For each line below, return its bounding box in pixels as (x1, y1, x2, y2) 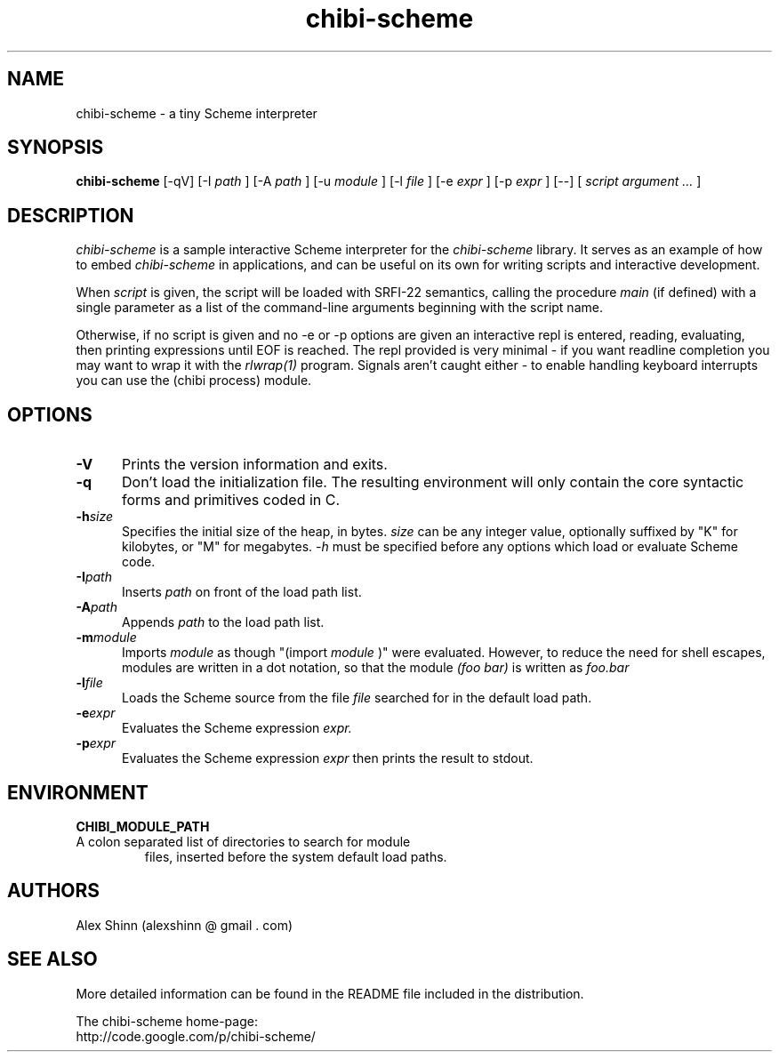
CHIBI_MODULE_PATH (76, 818, 210, 834)
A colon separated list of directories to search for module (76, 833, 411, 849)
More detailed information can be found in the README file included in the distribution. (76, 985, 584, 1001)
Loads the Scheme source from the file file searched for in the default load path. (122, 690, 592, 706)
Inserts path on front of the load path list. (122, 584, 362, 600)
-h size (76, 509, 114, 525)
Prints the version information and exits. (121, 455, 388, 474)
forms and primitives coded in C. (121, 491, 341, 509)
